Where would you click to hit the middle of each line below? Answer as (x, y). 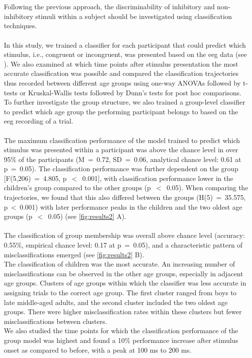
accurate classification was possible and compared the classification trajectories (121, 73)
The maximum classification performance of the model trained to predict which (122, 140)
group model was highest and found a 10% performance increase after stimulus (121, 340)
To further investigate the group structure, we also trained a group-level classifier (125, 102)
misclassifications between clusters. (56, 321)
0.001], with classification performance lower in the (158, 178)
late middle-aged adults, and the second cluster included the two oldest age (116, 302)
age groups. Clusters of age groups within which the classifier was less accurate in (125, 283)
